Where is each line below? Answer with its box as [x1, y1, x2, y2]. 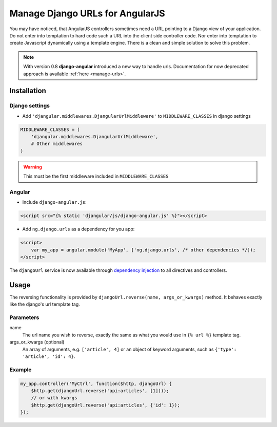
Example [9, 366, 32, 373]
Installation [9, 87, 46, 95]
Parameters [9, 314, 39, 321]
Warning [23, 164, 42, 170]
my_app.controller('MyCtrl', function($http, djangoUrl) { [20, 380, 172, 387]
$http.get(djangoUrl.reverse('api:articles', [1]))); [31, 388, 169, 394]
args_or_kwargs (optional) [9, 339, 65, 345]
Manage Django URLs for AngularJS [9, 8, 165, 19]
